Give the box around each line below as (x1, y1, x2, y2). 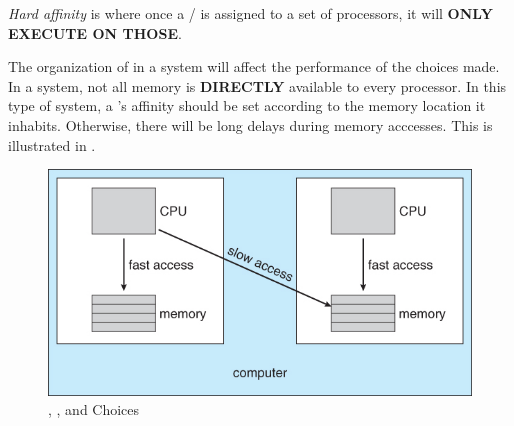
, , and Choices (48, 399, 140, 420)
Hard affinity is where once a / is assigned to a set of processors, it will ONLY (8, 3, 493, 23)
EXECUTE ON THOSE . (8, 22, 182, 43)
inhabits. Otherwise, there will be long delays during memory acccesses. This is (8, 114, 493, 135)
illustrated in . (8, 134, 96, 155)
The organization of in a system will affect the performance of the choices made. (8, 56, 500, 77)
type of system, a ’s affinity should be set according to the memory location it (8, 95, 486, 116)
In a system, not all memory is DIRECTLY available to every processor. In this (8, 75, 507, 96)
